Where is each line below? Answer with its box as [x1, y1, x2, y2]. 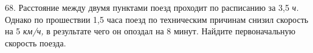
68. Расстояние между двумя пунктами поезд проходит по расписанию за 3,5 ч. [5, 1, 299, 13]
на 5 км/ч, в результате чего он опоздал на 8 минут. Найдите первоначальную [5, 25, 295, 37]
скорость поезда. [5, 36, 66, 49]
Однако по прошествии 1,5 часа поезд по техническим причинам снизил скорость [5, 13, 309, 25]
